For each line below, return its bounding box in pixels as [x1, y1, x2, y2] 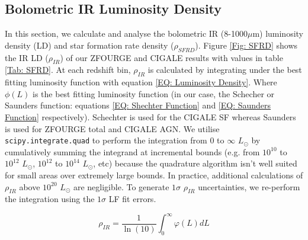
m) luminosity [252, 27, 304, 40]
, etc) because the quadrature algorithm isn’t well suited [93, 157, 297, 169]
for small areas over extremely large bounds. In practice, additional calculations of [5, 169, 303, 181]
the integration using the [5, 193, 95, 205]
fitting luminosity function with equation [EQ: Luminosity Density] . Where [5, 76, 277, 88]
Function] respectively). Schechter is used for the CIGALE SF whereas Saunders [5, 110, 296, 123]
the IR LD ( [5, 51, 49, 63]
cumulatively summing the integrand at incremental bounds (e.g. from [5, 145, 260, 158]
